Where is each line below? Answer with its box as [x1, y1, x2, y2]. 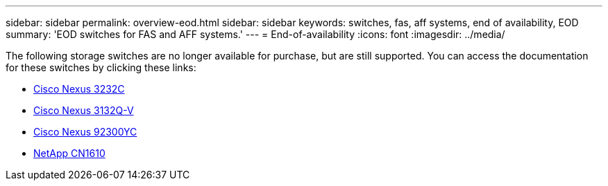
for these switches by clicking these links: [6, 62, 196, 73]
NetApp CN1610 [33, 147, 105, 159]
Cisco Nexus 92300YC [33, 126, 137, 138]
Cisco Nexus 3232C [33, 83, 125, 95]
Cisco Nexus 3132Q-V [33, 104, 134, 116]
